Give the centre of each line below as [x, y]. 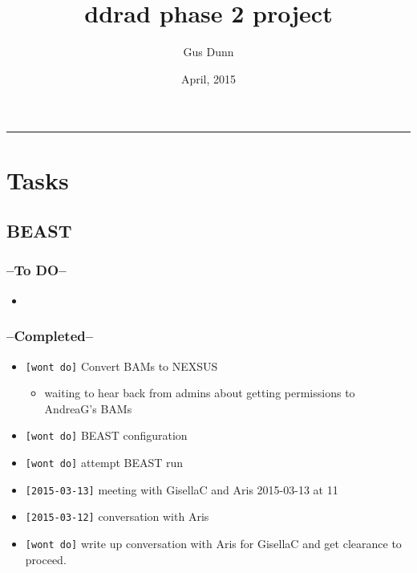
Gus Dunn [208, 52]
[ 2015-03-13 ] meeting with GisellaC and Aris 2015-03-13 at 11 [182, 489]
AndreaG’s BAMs [88, 408]
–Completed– [50, 336]
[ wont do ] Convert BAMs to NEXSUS [121, 366]
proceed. [46, 559]
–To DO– [36, 270]
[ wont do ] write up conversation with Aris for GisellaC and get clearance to [213, 543]
